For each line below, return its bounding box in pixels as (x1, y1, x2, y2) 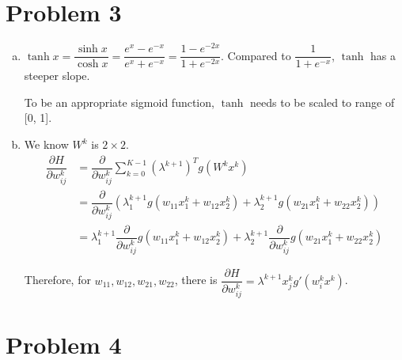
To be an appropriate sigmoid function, (24, 93, 214, 110)
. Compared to (221, 47, 291, 63)
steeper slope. (24, 67, 90, 84)
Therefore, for (24, 271, 91, 288)
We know (24, 136, 69, 153)
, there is (174, 271, 218, 288)
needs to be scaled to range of (250, 93, 395, 110)
